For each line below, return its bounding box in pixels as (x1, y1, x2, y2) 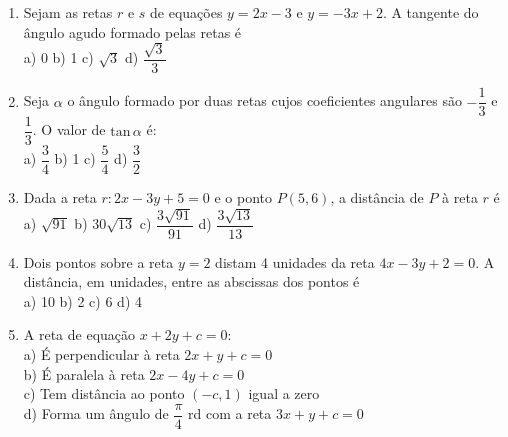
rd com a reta (188, 403, 272, 424)
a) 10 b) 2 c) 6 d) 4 (23, 290, 142, 311)
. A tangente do (382, 2, 479, 22)
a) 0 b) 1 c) (23, 47, 94, 68)
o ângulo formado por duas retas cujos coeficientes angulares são (67, 90, 462, 111)
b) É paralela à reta (23, 363, 145, 384)
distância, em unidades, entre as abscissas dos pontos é (23, 271, 360, 292)
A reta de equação (23, 324, 136, 345)
